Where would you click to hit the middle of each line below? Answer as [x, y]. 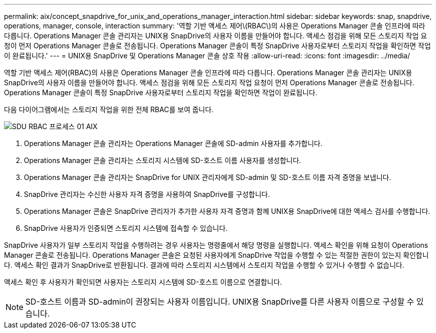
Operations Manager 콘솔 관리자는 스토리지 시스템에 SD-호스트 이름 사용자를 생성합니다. [163, 160]
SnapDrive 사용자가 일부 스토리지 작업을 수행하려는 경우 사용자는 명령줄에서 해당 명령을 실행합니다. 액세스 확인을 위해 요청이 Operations [216, 245]
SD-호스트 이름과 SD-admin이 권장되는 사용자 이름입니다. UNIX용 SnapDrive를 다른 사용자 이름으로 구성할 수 [220, 302]
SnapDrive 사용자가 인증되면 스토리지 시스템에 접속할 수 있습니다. [126, 228]
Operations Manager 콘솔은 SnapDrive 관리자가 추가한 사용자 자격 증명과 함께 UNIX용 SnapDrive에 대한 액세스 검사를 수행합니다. [227, 211]
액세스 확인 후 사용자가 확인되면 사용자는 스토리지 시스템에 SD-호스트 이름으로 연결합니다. [143, 282]
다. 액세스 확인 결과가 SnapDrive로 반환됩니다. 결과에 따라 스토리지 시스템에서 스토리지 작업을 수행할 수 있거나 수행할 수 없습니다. [204, 265]
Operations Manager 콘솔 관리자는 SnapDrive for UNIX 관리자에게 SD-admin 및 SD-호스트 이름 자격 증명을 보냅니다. [208, 177]
